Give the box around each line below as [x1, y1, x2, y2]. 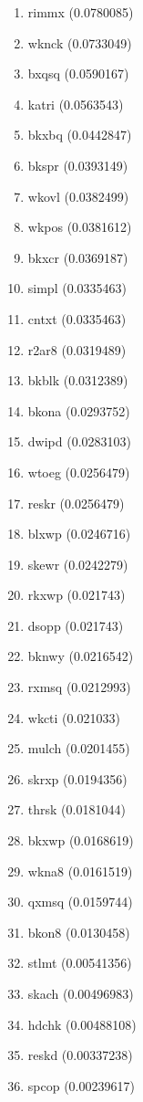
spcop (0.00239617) [27, 1076, 135, 1095]
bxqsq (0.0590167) [27, 64, 129, 83]
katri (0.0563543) [27, 94, 124, 113]
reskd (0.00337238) [27, 1045, 133, 1065]
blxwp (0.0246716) [27, 524, 131, 543]
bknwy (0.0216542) [27, 646, 134, 666]
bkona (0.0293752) [27, 401, 130, 420]
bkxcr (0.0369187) [27, 247, 128, 267]
